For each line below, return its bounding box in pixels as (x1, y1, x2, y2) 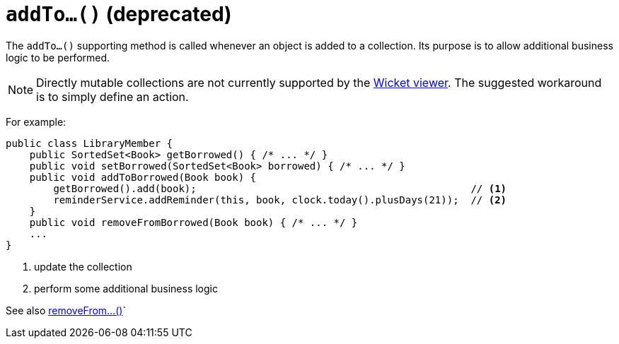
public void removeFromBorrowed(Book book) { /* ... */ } (29, 216, 358, 228)
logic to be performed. (6, 51, 110, 64)
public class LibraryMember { (6, 137, 173, 149)
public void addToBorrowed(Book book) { (29, 171, 257, 183)
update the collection (34, 260, 132, 273)
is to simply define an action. (36, 89, 189, 104)
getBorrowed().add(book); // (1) (53, 182, 507, 194)
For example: (6, 115, 66, 128)
